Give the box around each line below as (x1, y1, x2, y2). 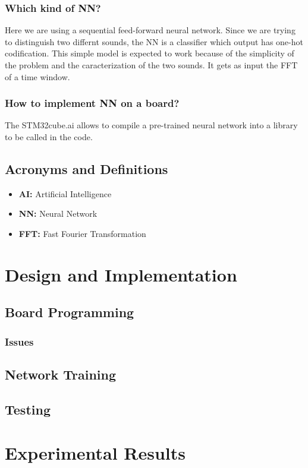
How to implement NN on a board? (5, 96, 180, 110)
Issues (5, 334, 34, 349)
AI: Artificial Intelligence (18, 187, 112, 200)
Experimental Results (5, 441, 186, 465)
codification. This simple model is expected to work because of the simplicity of (5, 47, 294, 59)
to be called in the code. (5, 131, 93, 143)
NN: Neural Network (18, 207, 98, 220)
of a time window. (5, 70, 70, 83)
